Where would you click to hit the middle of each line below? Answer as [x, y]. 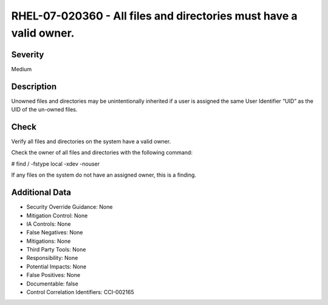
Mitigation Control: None [57, 216]
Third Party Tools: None [56, 250]
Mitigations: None [49, 241]
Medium [22, 69]
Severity [28, 54]
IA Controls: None [49, 224]
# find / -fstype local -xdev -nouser [56, 164]
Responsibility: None [52, 258]
